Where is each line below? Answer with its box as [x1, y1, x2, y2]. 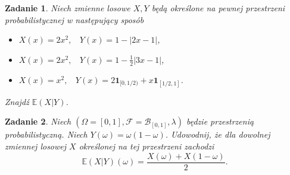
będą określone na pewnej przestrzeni [151, 2, 285, 14]
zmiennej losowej [5, 139, 67, 152]
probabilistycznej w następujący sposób [5, 13, 144, 26]
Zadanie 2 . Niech [5, 115, 71, 128]
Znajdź [5, 95, 29, 107]
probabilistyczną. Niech [5, 128, 88, 141]
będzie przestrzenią [186, 115, 254, 128]
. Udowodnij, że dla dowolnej [165, 128, 270, 141]
